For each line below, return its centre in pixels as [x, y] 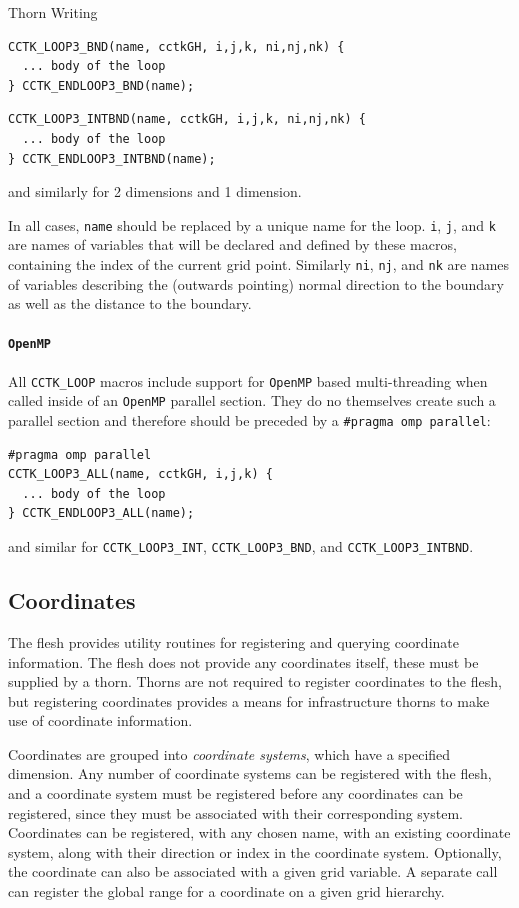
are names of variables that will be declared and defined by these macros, [232, 244]
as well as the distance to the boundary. [130, 303]
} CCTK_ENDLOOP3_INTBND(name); [112, 158]
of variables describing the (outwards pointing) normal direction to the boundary [256, 283]
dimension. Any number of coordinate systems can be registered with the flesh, [250, 773]
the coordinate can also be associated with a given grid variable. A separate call [253, 871]
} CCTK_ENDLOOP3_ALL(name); [101, 513]
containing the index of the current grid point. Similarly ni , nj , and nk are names [259, 264]
